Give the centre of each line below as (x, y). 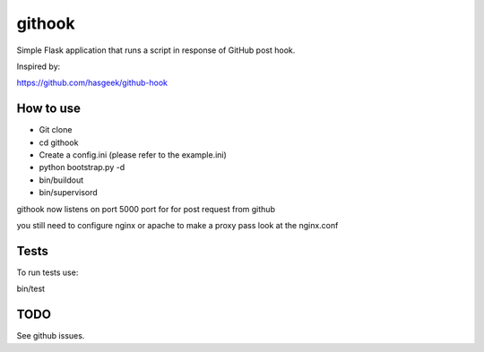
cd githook (59, 142)
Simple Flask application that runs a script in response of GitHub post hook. (156, 50)
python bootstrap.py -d (82, 167)
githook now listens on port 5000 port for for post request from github (146, 209)
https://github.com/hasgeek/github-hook (92, 83)
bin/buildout (61, 180)
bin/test (30, 289)
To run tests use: (48, 272)
